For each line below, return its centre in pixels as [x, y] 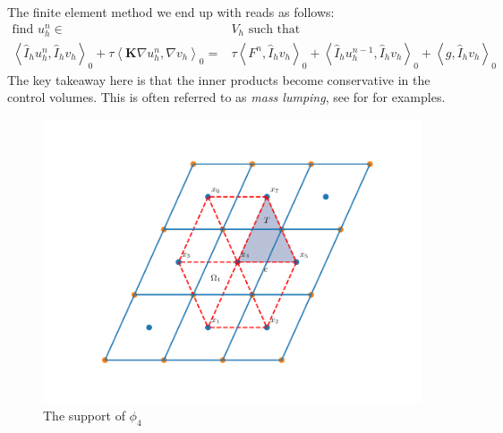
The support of [84, 416]
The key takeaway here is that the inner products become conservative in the [219, 79]
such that [274, 29]
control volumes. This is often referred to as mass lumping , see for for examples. [226, 97]
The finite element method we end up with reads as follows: [171, 12]
